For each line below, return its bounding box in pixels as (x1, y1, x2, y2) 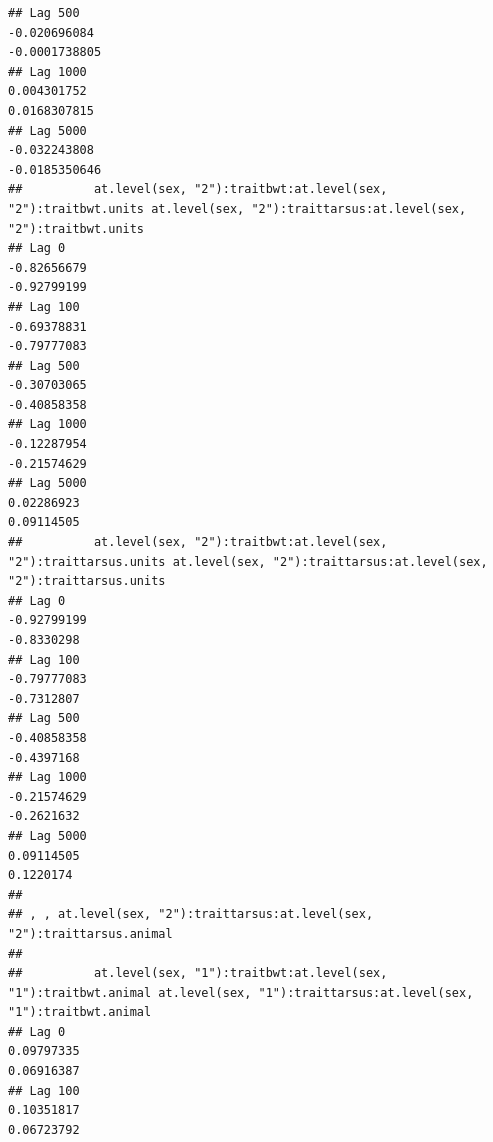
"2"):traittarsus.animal (8, 926, 173, 941)
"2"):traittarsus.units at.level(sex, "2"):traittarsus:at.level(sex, (8, 554, 488, 569)
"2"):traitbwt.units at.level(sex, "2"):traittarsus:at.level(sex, (8, 201, 467, 216)
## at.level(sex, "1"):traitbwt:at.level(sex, (8, 966, 388, 981)
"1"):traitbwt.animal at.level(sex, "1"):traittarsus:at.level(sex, (8, 985, 474, 1000)
